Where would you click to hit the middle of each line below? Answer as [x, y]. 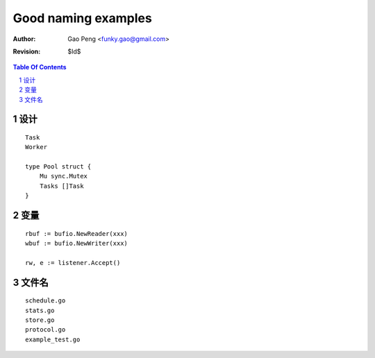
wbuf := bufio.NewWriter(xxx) [77, 244]
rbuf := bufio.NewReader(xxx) [77, 233]
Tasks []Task [61, 186]
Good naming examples [82, 18]
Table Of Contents [40, 67]
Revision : [27, 51]
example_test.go [53, 339]
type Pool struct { [58, 167]
